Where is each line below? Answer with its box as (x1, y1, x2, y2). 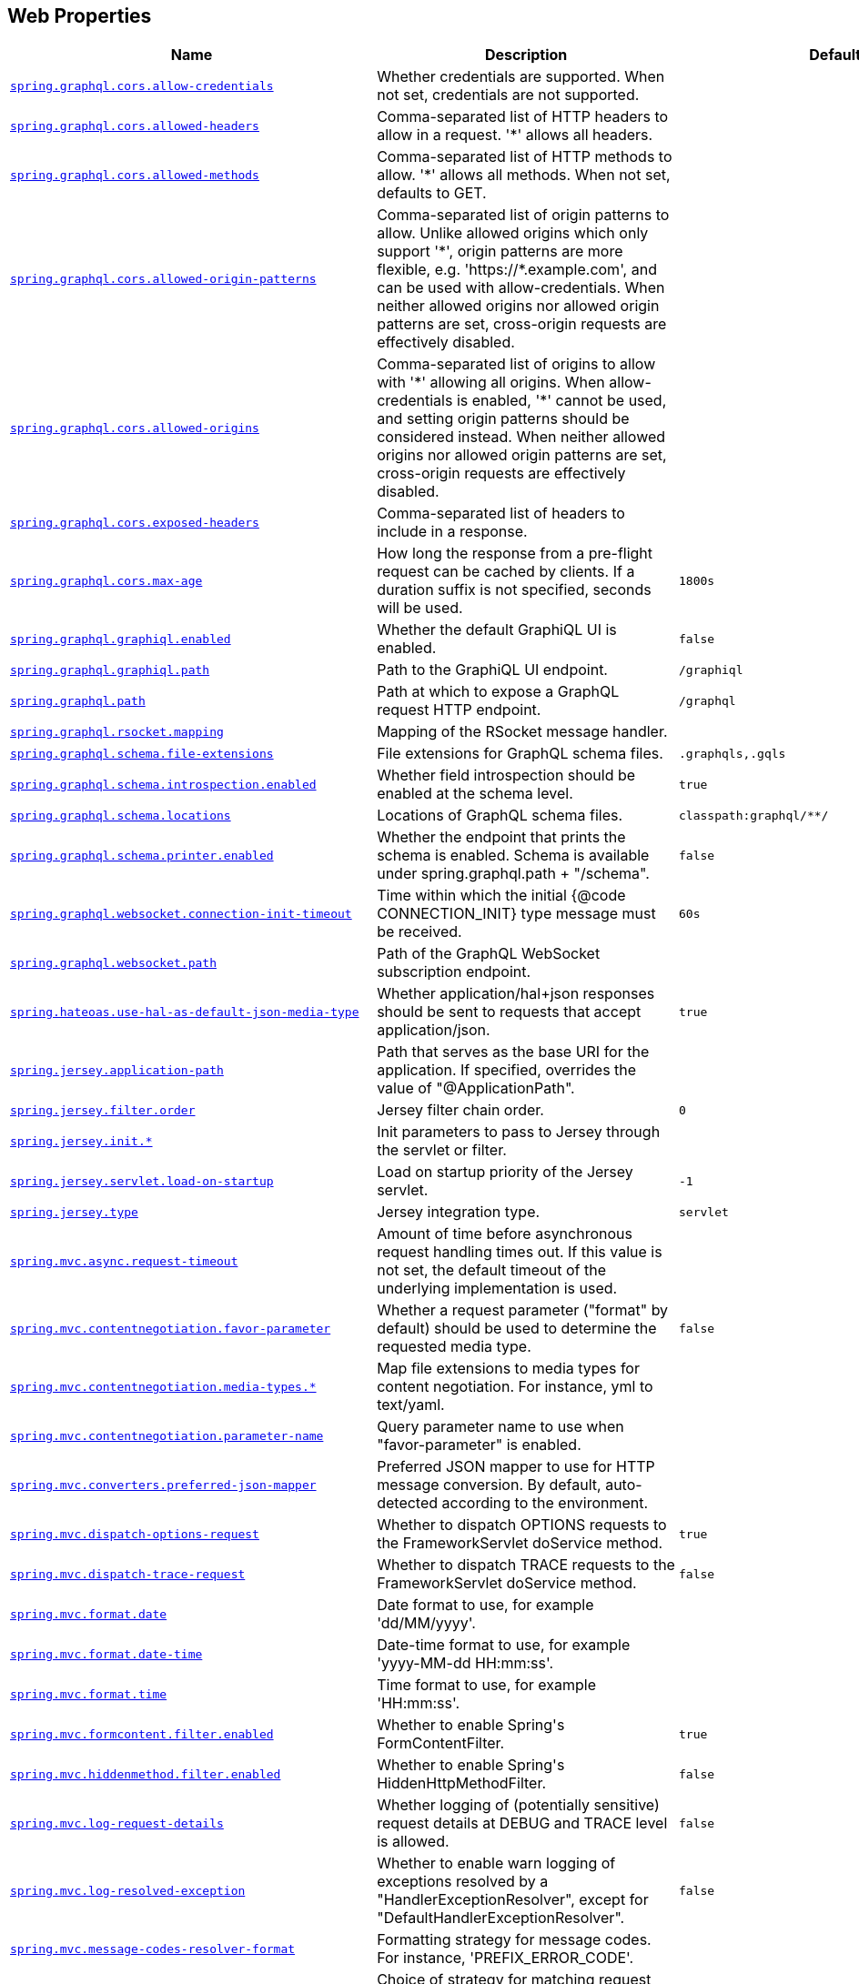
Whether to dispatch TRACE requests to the (377, 1556, 675, 1575)
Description (484, 45, 568, 65)
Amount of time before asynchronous (377, 1224, 632, 1244)
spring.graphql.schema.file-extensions (10, 746, 274, 760)
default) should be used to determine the (377, 1319, 657, 1338)
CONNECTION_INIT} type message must (377, 904, 656, 923)
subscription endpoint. (377, 962, 531, 982)
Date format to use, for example (377, 1596, 594, 1615)
